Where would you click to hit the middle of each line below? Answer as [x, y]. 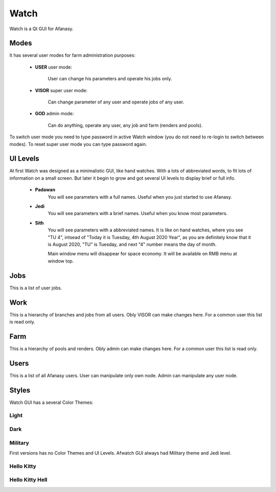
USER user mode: [54, 67]
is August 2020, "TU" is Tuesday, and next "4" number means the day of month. [132, 244]
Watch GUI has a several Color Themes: [51, 402]
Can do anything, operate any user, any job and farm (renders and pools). [125, 125]
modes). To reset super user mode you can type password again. [78, 144]
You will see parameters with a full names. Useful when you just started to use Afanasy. [140, 197]
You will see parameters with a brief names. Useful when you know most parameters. [138, 213]
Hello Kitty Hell [28, 480]
